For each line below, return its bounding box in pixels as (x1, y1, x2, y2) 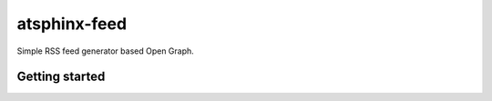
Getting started (16, 69, 106, 85)
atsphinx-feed (16, 14, 128, 34)
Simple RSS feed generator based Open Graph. (16, 45, 195, 56)
